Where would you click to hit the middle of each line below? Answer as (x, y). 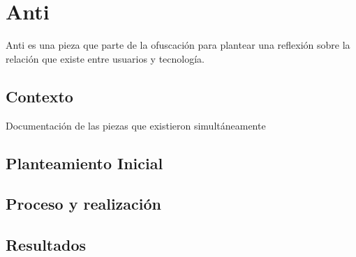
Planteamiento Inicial (84, 163)
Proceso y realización (83, 204)
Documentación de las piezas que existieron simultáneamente (136, 125)
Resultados (46, 245)
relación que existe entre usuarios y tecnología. (105, 58)
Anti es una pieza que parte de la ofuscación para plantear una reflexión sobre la (178, 45)
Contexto (39, 96)
